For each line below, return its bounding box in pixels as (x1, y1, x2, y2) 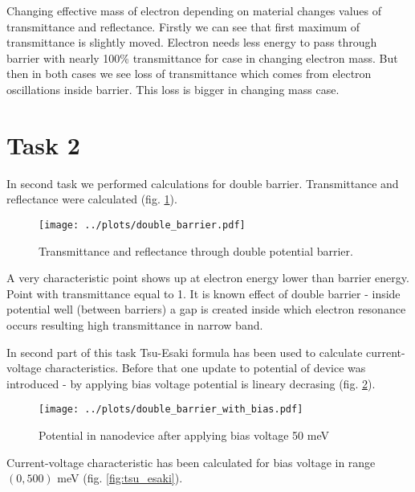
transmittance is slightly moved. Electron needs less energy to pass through (6, 34, 377, 51)
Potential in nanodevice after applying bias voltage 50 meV (39, 426, 329, 443)
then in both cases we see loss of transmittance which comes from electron (6, 65, 372, 82)
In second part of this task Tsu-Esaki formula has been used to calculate (6, 343, 363, 360)
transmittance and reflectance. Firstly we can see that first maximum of (6, 18, 360, 35)
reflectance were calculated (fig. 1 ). (6, 191, 177, 207)
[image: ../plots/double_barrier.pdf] (39, 219, 246, 231)
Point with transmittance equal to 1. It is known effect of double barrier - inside (6, 285, 401, 301)
